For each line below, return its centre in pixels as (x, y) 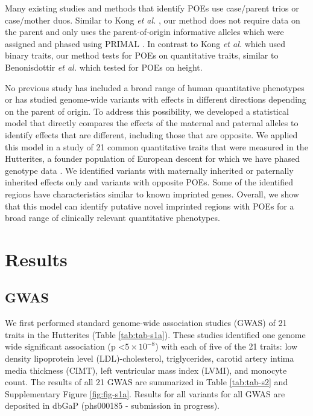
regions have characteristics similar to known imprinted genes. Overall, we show (152, 194)
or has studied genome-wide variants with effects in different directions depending (156, 99)
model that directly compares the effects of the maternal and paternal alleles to (152, 123)
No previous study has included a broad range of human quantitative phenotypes (155, 87)
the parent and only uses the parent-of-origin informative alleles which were (144, 32)
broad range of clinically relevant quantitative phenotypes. (112, 218)
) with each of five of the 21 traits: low (226, 346)
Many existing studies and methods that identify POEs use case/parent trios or (152, 8)
